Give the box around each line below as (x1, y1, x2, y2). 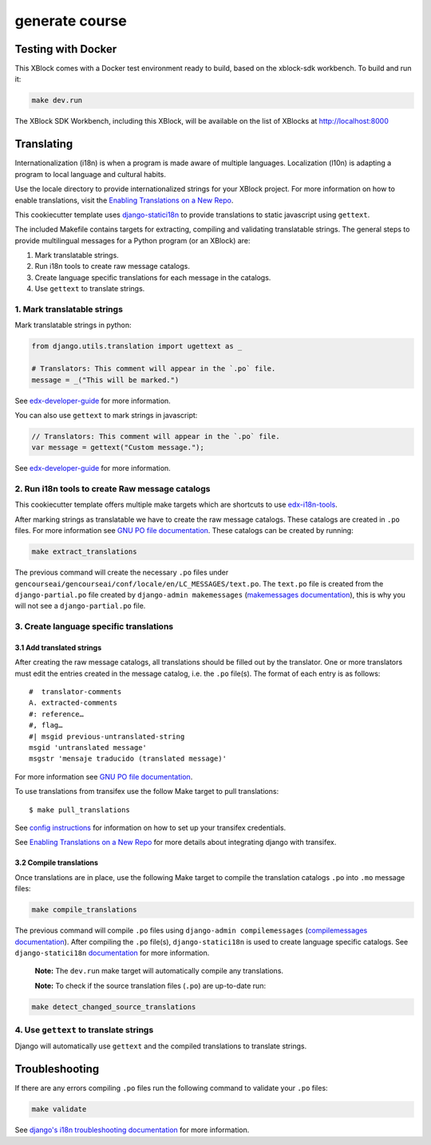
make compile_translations (31, 906, 137, 914)
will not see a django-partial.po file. (14, 601, 146, 610)
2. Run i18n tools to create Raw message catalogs (14, 484, 211, 495)
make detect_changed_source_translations (31, 1002, 196, 1011)
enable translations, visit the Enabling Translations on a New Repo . (14, 195, 234, 205)
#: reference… (29, 709, 84, 718)
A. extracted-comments (29, 698, 118, 708)
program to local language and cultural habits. (14, 169, 167, 179)
